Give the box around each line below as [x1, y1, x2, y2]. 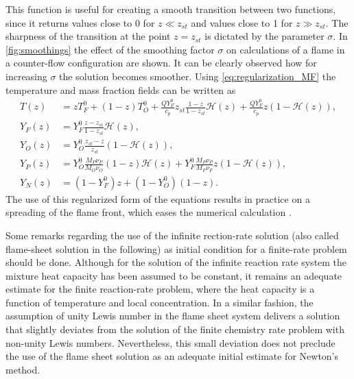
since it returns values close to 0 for [5, 15, 155, 29]
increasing [5, 69, 47, 83]
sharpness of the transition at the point [5, 29, 171, 43]
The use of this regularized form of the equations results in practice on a [5, 191, 310, 206]
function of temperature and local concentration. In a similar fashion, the [5, 295, 314, 309]
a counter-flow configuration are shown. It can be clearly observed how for [5, 56, 317, 70]
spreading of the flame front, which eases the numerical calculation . [5, 205, 292, 219]
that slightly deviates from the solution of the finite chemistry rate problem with [5, 322, 344, 337]
